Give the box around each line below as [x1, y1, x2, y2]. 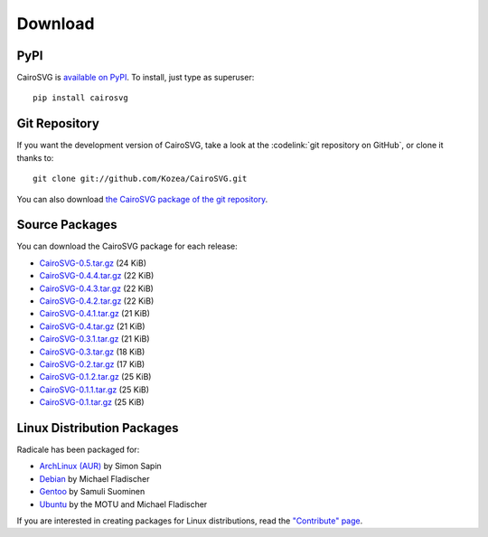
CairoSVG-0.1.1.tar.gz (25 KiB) [39, 384, 149, 395]
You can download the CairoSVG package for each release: [16, 240, 239, 252]
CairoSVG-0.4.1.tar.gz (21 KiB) [39, 308, 151, 319]
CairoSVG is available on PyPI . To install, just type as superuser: [16, 72, 255, 83]
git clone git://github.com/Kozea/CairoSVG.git [33, 174, 248, 184]
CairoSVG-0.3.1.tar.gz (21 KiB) [39, 334, 150, 344]
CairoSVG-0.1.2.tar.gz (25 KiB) [39, 372, 152, 382]
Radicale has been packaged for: [16, 444, 140, 456]
